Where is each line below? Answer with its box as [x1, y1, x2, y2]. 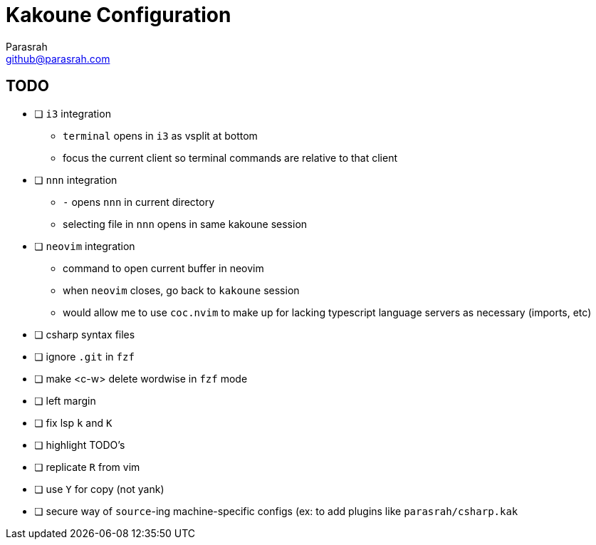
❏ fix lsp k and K [34, 416, 113, 429]
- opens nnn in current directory [63, 195, 215, 208]
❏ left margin [34, 394, 96, 407]
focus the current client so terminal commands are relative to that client [63, 151, 398, 164]
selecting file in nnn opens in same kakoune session [63, 217, 308, 230]
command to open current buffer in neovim [63, 261, 264, 274]
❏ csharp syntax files [34, 328, 135, 341]
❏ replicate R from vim [34, 460, 140, 473]
